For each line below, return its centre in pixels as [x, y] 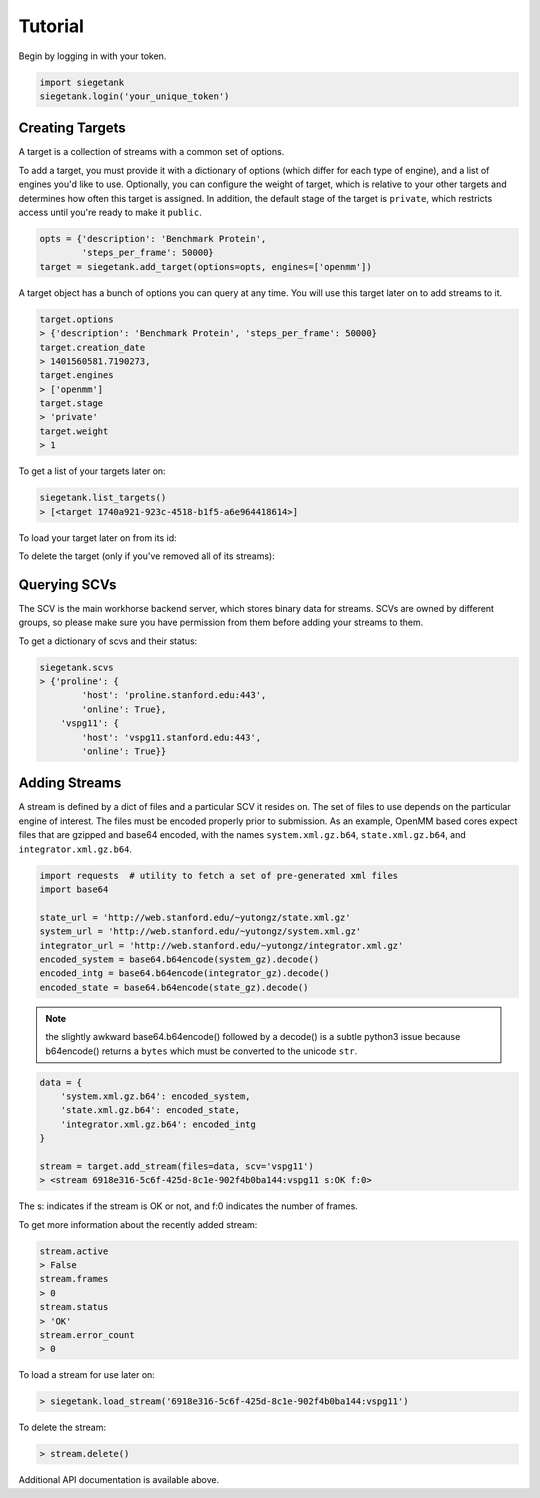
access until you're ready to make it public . [110, 212]
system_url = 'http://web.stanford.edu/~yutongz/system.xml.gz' [200, 931]
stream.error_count [87, 1334]
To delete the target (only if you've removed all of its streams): [146, 556]
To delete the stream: [62, 1427]
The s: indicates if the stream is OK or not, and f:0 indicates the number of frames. [188, 1206]
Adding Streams [70, 783]
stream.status [74, 1307]
